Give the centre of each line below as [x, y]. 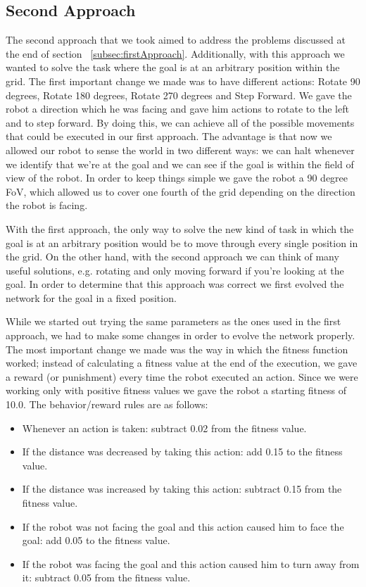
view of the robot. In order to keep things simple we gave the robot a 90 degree [177, 178]
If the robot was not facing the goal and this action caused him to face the [183, 526]
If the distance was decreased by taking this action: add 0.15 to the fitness [182, 452]
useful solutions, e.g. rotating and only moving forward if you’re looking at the [175, 270]
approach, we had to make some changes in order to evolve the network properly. [181, 335]
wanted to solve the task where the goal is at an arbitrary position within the [173, 67]
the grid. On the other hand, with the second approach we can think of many [172, 257]
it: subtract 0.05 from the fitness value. [106, 577]
